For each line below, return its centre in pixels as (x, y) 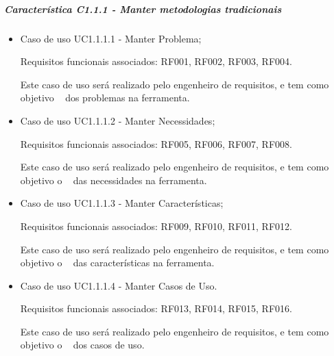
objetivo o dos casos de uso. (82, 345)
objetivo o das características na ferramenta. (117, 263)
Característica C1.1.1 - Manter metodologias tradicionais (143, 9)
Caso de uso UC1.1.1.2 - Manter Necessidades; (118, 120)
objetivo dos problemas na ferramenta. (105, 98)
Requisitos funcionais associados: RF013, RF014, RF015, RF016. (156, 308)
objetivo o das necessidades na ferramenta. (114, 180)
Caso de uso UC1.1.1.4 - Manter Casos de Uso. (119, 285)
